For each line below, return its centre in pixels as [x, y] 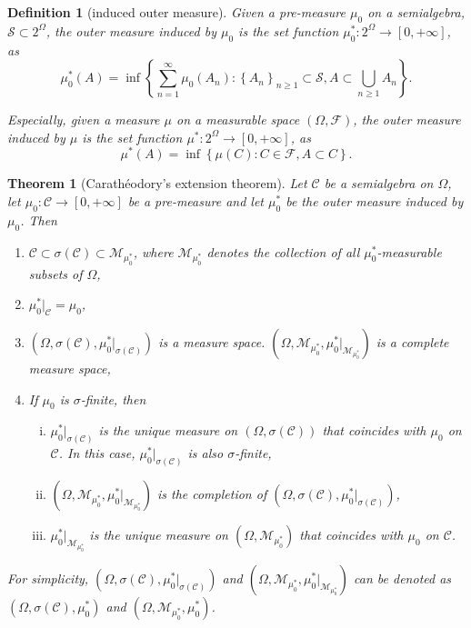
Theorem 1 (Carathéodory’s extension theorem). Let [157, 183]
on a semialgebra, [416, 12]
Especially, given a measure [84, 120]
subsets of [55, 273]
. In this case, [97, 453]
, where [153, 251]
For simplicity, [48, 578]
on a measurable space [238, 120]
